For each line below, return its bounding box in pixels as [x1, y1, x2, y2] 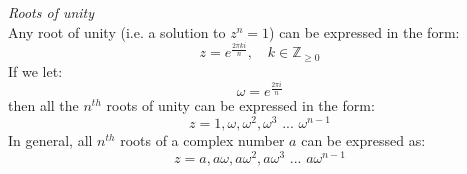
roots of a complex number [120, 129, 285, 150]
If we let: [8, 60, 63, 81]
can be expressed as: [301, 129, 426, 150]
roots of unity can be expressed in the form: [106, 95, 375, 116]
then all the [8, 95, 79, 116]
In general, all [8, 129, 93, 150]
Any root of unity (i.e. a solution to [8, 21, 226, 42]
